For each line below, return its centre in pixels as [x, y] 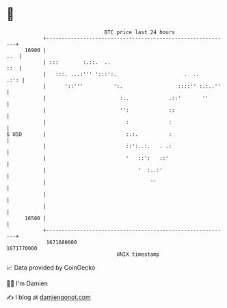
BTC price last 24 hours [139, 32]
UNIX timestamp [138, 254]
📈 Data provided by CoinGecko [51, 268]
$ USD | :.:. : [89, 134]
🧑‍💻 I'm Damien [27, 283]
